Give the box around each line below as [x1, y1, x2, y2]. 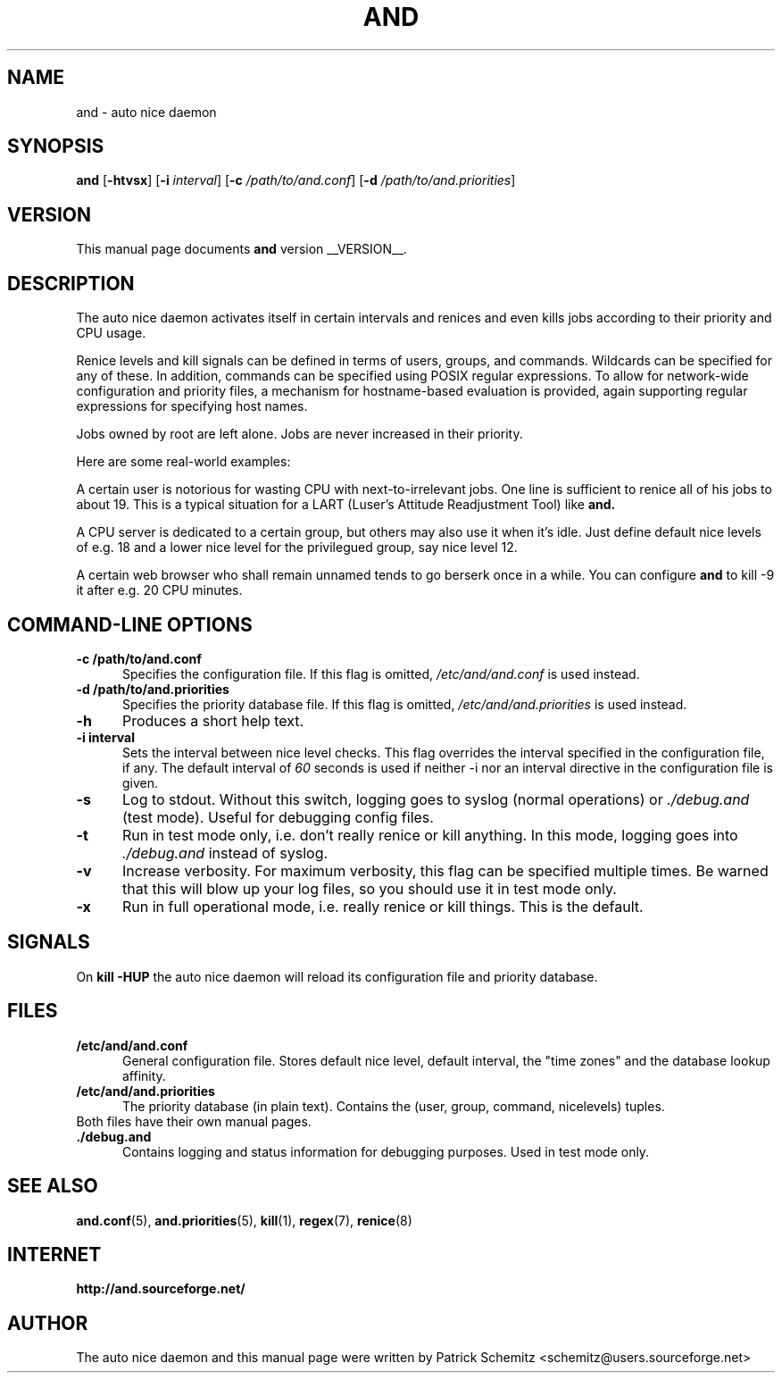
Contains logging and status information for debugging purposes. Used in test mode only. [122, 1143, 650, 1159]
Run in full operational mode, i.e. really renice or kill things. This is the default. [121, 897, 644, 916]
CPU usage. [76, 325, 146, 341]
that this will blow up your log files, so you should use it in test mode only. [121, 879, 617, 898]
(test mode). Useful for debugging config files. [121, 807, 434, 826]
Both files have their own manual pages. [76, 1113, 312, 1129]
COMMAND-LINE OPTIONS [7, 613, 253, 636]
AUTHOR [7, 1311, 88, 1334]
